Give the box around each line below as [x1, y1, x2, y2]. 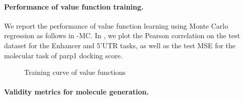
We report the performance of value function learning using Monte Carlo [4, 20, 228, 31]
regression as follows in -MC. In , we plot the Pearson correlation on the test [4, 30, 240, 41]
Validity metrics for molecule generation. [4, 86, 149, 97]
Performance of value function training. [4, 1, 144, 12]
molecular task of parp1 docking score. [4, 50, 123, 60]
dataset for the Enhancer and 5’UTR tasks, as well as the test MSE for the [4, 40, 236, 50]
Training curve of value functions [24, 67, 126, 77]
